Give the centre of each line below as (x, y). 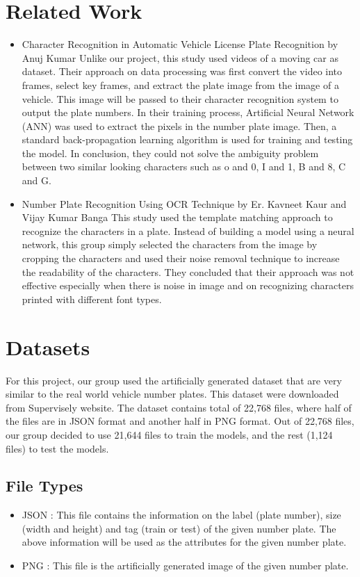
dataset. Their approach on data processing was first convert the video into (182, 71)
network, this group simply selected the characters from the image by (170, 244)
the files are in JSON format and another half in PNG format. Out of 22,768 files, (180, 421)
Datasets (48, 347)
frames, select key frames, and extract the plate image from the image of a (180, 84)
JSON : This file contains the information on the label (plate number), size (181, 515)
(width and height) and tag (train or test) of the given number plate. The (179, 528)
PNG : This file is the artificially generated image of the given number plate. (185, 566)
